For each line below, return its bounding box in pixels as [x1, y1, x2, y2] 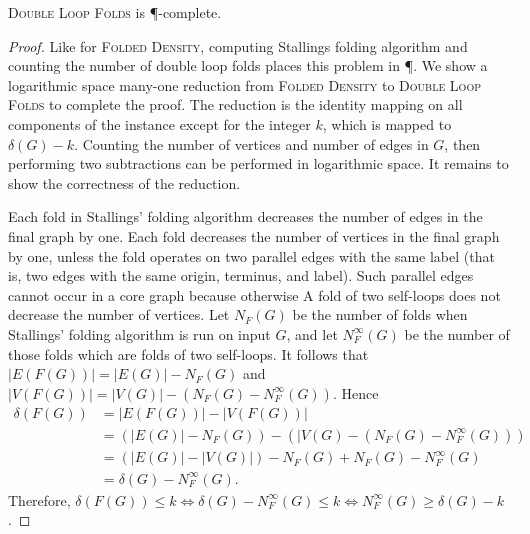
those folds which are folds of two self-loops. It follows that [8, 343, 369, 364]
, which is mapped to [322, 113, 452, 134]
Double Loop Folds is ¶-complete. [8, 2, 222, 22]
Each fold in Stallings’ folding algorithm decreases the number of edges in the [8, 206, 483, 227]
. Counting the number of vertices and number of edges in [74, 133, 429, 154]
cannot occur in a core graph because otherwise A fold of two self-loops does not [8, 284, 501, 305]
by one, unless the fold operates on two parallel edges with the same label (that [8, 245, 495, 266]
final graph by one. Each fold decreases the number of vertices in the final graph [8, 225, 500, 246]
